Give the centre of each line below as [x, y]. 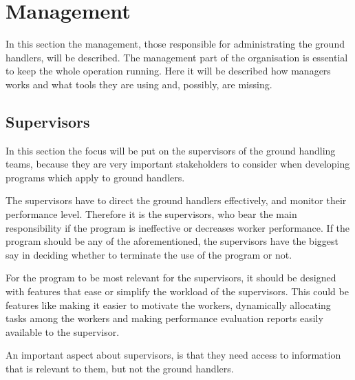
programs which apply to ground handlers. [95, 177]
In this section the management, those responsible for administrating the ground [175, 44]
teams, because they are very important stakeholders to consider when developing [178, 164]
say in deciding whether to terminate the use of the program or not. [149, 254]
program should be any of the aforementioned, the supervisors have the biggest [172, 241]
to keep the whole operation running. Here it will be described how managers [168, 71]
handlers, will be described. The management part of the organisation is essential [177, 57]
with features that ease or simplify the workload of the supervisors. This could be [177, 291]
